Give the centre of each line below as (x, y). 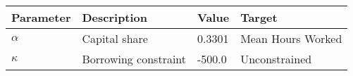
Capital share (115, 38)
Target (259, 17)
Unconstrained (276, 59)
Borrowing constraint (134, 59)
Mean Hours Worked (291, 38)
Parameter (41, 17)
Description (115, 17)
